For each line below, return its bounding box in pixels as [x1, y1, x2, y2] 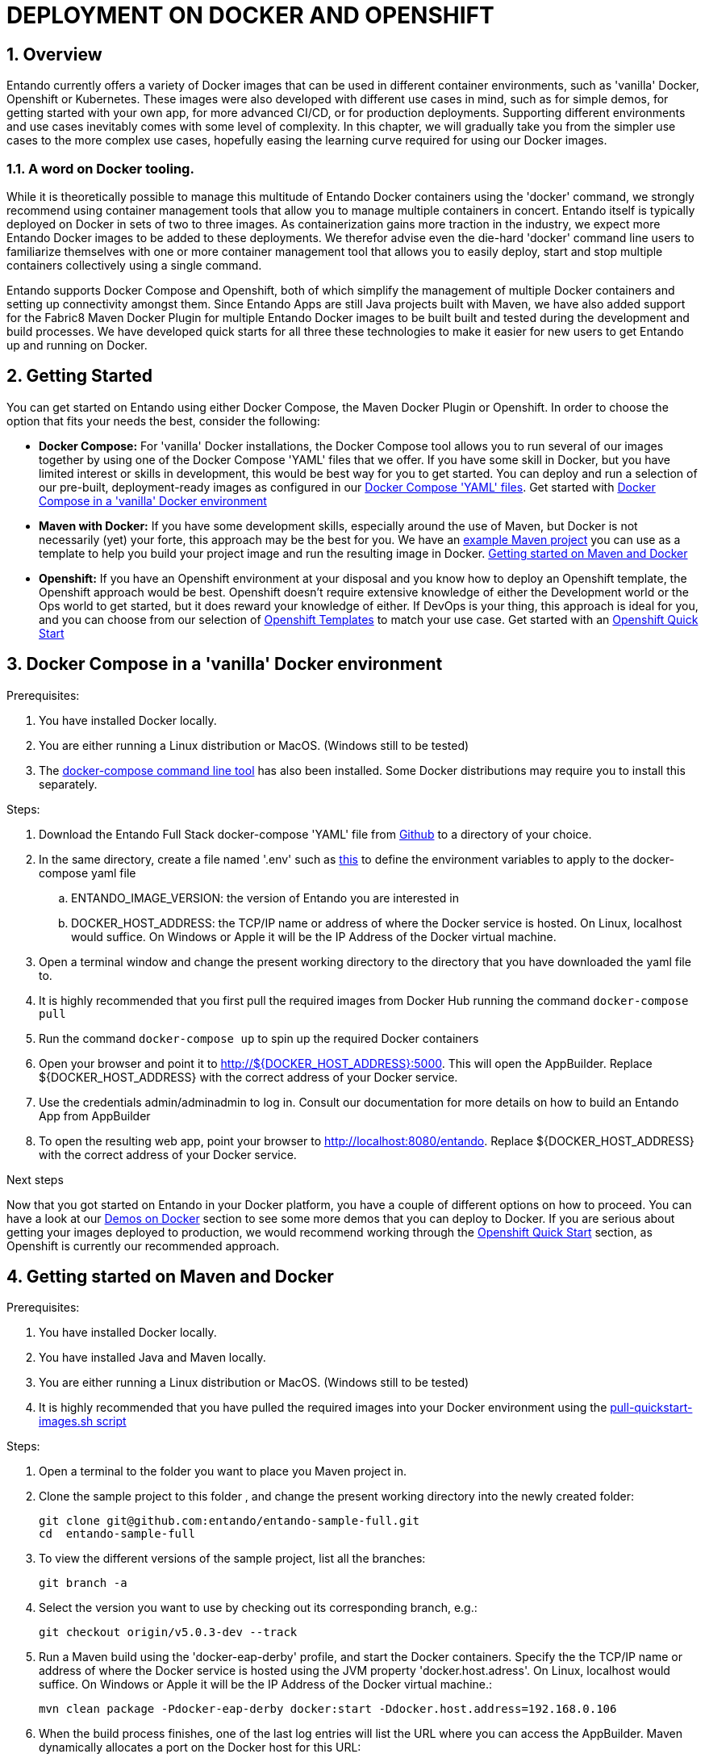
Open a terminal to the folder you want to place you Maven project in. [39, 1464, 407, 1479]
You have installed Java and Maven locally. [39, 1350, 266, 1365]
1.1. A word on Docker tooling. [6, 160, 194, 177]
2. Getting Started [6, 366, 152, 387]
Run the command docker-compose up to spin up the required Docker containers [39, 1031, 479, 1045]
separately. [39, 776, 98, 791]
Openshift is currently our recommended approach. [6, 1238, 280, 1253]
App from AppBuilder [39, 1108, 151, 1123]
